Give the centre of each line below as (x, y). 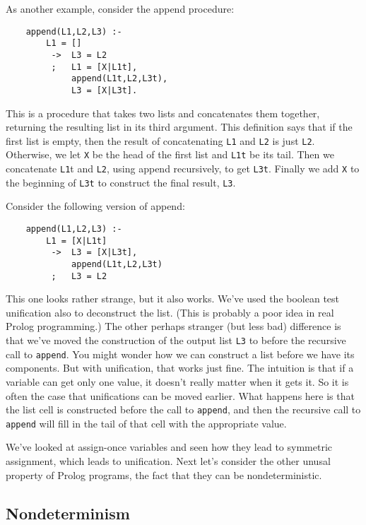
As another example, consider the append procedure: (120, 8)
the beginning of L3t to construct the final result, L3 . (121, 182)
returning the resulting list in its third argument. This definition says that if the (179, 127)
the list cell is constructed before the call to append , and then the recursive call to (183, 409)
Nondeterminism (68, 513)
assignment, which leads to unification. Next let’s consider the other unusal (168, 461)
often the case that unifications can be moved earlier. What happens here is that (180, 395)
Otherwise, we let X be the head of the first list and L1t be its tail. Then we (170, 154)
